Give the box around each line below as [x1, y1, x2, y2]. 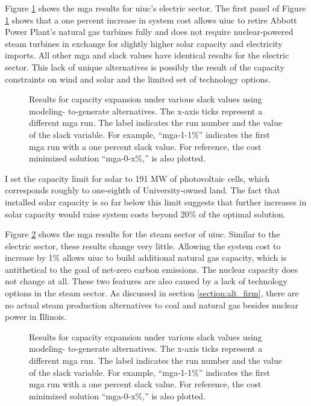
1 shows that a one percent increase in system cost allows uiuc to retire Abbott [5, 13, 297, 26]
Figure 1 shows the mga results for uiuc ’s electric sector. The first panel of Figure [5, 2, 306, 14]
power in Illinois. [5, 310, 67, 323]
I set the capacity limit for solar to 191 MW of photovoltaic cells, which [5, 172, 270, 184]
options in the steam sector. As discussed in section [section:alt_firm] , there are [5, 287, 299, 299]
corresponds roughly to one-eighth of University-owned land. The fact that [5, 184, 280, 196]
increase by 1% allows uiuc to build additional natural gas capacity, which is [5, 251, 287, 264]
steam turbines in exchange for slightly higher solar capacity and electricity [5, 37, 283, 49]
